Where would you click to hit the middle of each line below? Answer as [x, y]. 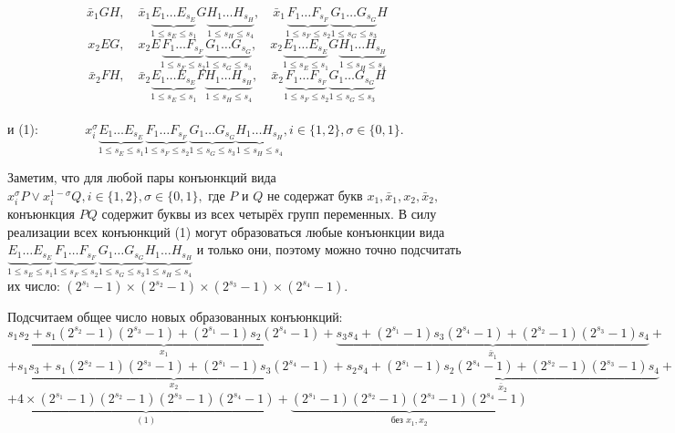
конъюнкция [41, 214]
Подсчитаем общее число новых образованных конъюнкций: [175, 317]
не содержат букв [315, 195]
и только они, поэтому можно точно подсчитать [329, 249]
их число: [34, 286]
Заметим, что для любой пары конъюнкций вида [142, 177]
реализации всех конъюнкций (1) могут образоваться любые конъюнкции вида [226, 231]
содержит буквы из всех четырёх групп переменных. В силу [269, 214]
